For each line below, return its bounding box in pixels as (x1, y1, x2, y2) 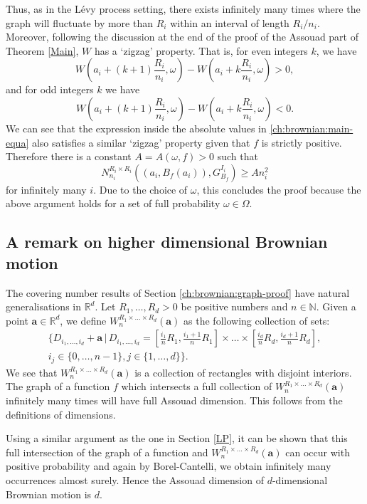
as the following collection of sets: (183, 313, 330, 327)
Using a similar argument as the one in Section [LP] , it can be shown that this (6, 431, 348, 446)
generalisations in (6, 299, 81, 314)
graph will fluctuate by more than (6, 15, 153, 30)
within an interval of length (170, 15, 289, 30)
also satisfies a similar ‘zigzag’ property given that (31, 135, 250, 149)
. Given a (316, 299, 356, 314)
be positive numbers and (181, 299, 288, 314)
